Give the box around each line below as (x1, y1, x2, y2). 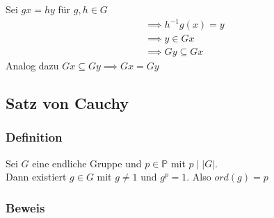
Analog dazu (6, 58, 59, 73)
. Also (186, 169, 211, 184)
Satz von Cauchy (6, 92, 129, 114)
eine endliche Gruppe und (32, 156, 142, 170)
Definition (6, 128, 63, 146)
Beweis (6, 199, 45, 216)
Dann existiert (6, 169, 67, 184)
